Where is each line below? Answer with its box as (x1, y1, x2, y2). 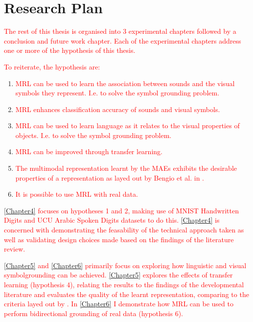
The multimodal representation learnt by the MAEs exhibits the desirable (15, 163, 237, 173)
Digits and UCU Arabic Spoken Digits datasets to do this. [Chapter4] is (4, 215, 220, 225)
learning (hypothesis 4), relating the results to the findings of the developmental (4, 279, 244, 289)
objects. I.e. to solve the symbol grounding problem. (15, 130, 172, 140)
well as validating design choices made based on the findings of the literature (4, 234, 234, 244)
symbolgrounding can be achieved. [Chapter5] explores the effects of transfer (4, 270, 233, 280)
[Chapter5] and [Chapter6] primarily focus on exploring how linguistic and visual (4, 260, 247, 270)
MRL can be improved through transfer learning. (15, 146, 162, 157)
